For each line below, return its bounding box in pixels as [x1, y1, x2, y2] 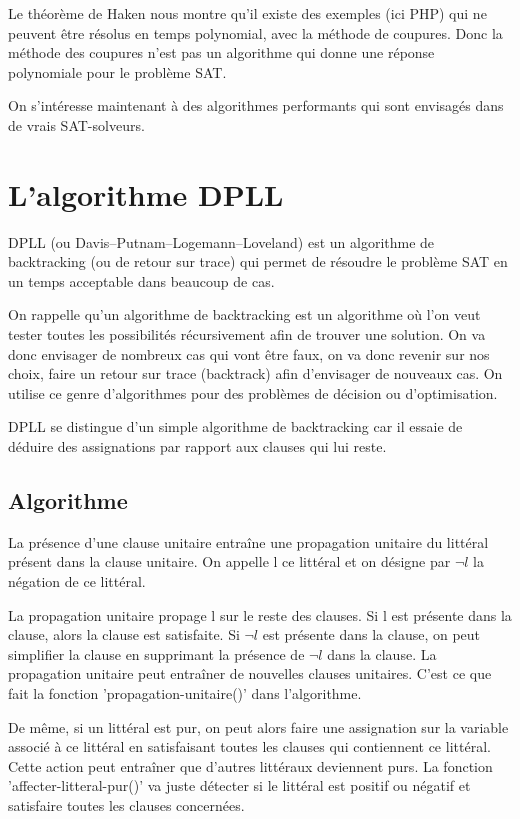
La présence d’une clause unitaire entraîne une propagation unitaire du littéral [8, 531, 489, 552]
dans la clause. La [327, 643, 437, 664]
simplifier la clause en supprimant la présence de [8, 643, 305, 664]
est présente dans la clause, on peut [262, 624, 481, 645]
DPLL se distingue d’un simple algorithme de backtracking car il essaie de [8, 416, 463, 437]
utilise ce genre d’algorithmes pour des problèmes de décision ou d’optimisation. [8, 382, 498, 403]
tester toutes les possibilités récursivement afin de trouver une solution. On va [8, 324, 486, 345]
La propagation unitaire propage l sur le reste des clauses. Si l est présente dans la [8, 604, 512, 625]
